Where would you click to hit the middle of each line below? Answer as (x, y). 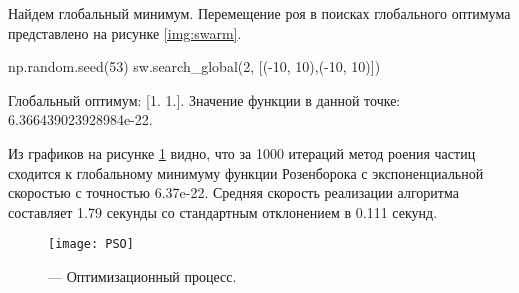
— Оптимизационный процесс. (142, 276)
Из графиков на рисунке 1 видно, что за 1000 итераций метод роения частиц (242, 152)
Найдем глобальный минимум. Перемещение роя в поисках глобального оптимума (259, 13)
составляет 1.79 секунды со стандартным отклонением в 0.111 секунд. (223, 211)
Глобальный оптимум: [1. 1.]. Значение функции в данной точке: (204, 99)
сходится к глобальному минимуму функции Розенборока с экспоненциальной (246, 172)
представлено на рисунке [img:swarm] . (125, 32)
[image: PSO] (91, 244)
